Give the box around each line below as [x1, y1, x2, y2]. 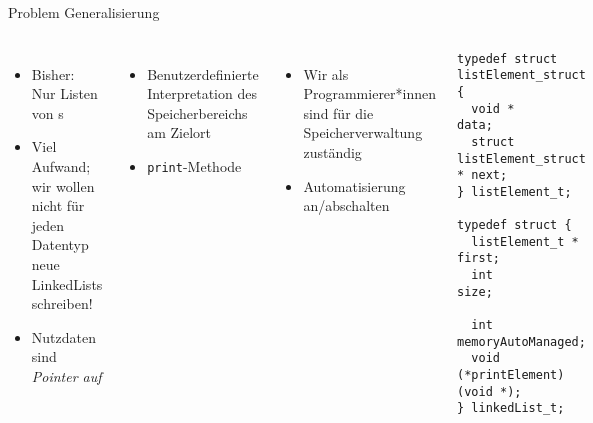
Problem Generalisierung [8, 2, 160, 22]
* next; [457, 168, 508, 183]
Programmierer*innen [303, 83, 437, 104]
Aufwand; [31, 155, 91, 176]
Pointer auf [31, 365, 102, 386]
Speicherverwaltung [303, 122, 423, 143]
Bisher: [31, 63, 75, 84]
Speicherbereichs [147, 102, 248, 123]
